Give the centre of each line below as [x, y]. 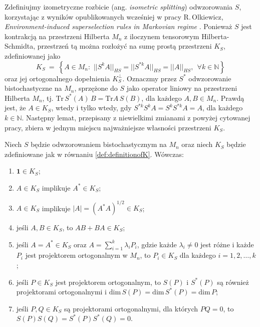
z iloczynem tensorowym [162, 36]
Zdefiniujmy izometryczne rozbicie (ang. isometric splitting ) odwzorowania [119, 7]
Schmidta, [20, 46]
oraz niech [197, 144]
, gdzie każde [157, 244]
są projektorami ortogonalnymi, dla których [131, 308]
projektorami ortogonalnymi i [62, 292]
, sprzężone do [96, 88]
